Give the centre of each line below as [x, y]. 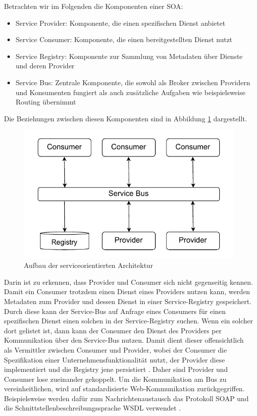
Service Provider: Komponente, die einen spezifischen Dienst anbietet [120, 23]
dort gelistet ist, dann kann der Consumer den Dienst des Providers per [113, 330]
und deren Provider [45, 66]
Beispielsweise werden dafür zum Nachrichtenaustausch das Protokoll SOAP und [126, 398]
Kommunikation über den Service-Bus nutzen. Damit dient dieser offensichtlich [124, 340]
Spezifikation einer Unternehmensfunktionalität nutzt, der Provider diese [114, 359]
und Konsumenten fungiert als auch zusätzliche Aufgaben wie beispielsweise [130, 92]
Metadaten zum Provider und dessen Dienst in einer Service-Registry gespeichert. [128, 301]
